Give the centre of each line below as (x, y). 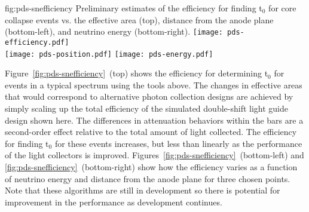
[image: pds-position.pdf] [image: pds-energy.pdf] (109, 54)
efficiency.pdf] (37, 42)
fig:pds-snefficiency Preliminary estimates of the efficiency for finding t (134, 8)
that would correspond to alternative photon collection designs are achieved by (149, 96)
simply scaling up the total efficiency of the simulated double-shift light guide (146, 108)
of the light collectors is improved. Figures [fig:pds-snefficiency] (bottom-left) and (154, 155)
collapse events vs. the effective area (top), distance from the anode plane (139, 19)
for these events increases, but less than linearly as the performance (178, 143)
